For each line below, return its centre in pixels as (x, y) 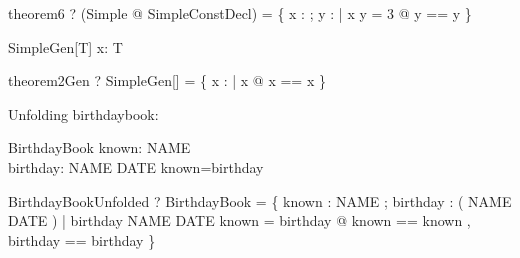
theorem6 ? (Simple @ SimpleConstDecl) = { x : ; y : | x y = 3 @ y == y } (240, 13)
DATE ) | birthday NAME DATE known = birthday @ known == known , (239, 220)
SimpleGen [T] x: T (65, 46)
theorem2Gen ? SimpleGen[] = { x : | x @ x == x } (167, 80)
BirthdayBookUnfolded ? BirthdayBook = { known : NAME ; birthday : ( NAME (260, 200)
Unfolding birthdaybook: (83, 113)
